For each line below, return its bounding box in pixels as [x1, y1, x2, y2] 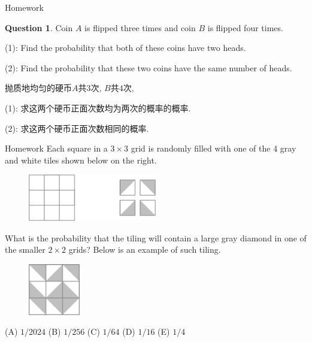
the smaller [5, 243, 46, 256]
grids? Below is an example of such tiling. [68, 243, 221, 256]
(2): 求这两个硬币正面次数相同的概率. [5, 122, 149, 134]
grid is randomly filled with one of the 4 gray [131, 142, 296, 155]
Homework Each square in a [5, 142, 108, 155]
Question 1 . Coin [5, 21, 73, 34]
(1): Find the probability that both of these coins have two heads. [5, 41, 246, 54]
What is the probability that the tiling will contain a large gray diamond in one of [5, 231, 307, 244]
